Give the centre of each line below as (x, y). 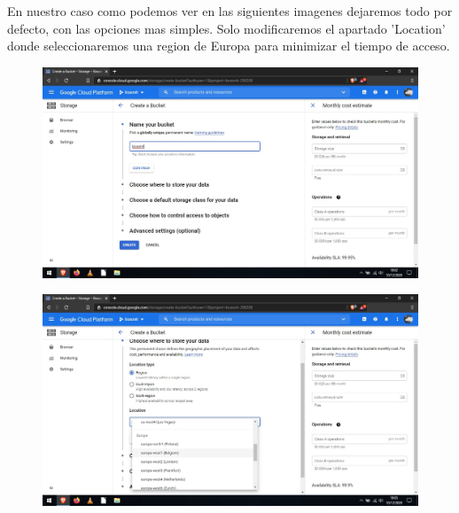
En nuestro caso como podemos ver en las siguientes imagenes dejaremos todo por (230, 11)
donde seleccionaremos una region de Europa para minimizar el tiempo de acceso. (229, 46)
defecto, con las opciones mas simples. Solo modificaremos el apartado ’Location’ (226, 28)
